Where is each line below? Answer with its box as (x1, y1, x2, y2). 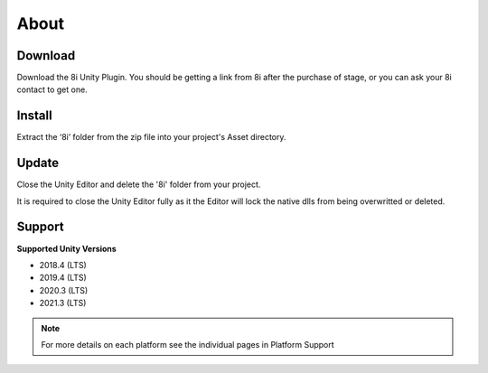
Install (16, 108, 53, 124)
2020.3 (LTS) (39, 284, 89, 295)
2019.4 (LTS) (39, 272, 88, 284)
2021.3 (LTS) (39, 298, 87, 309)
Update (16, 155, 60, 171)
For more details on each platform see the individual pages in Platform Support (41, 339, 334, 350)
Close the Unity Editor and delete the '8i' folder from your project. (16, 179, 261, 190)
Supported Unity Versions (16, 243, 117, 254)
